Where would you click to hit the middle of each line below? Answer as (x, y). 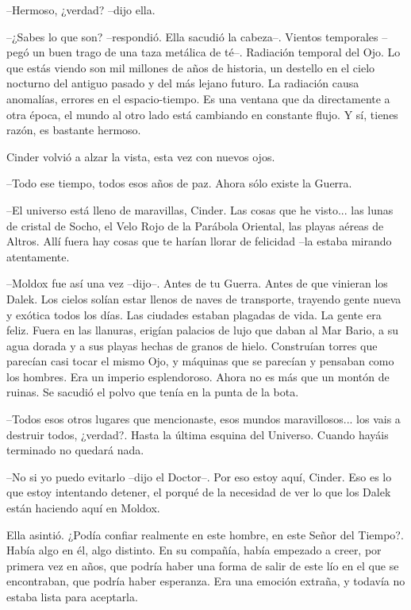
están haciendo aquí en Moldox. (83, 508)
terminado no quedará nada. (75, 450)
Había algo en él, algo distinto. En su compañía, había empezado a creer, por (194, 550)
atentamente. (38, 256)
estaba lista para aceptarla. (72, 596)
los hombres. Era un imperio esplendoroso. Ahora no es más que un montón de (198, 376)
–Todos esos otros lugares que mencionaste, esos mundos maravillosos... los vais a (204, 419)
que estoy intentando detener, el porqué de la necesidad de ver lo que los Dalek (199, 492)
